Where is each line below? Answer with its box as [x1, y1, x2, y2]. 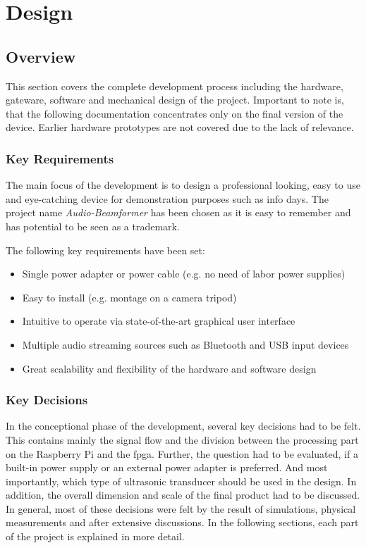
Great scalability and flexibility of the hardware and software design [22, 361, 317, 375]
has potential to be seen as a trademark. [6, 218, 180, 233]
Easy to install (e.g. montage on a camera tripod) [22, 289, 237, 304]
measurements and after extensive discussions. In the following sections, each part [6, 515, 359, 530]
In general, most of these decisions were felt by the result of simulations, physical [6, 501, 356, 516]
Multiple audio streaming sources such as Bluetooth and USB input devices [22, 337, 349, 351]
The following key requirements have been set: [6, 242, 205, 257]
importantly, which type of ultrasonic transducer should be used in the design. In [6, 473, 357, 488]
